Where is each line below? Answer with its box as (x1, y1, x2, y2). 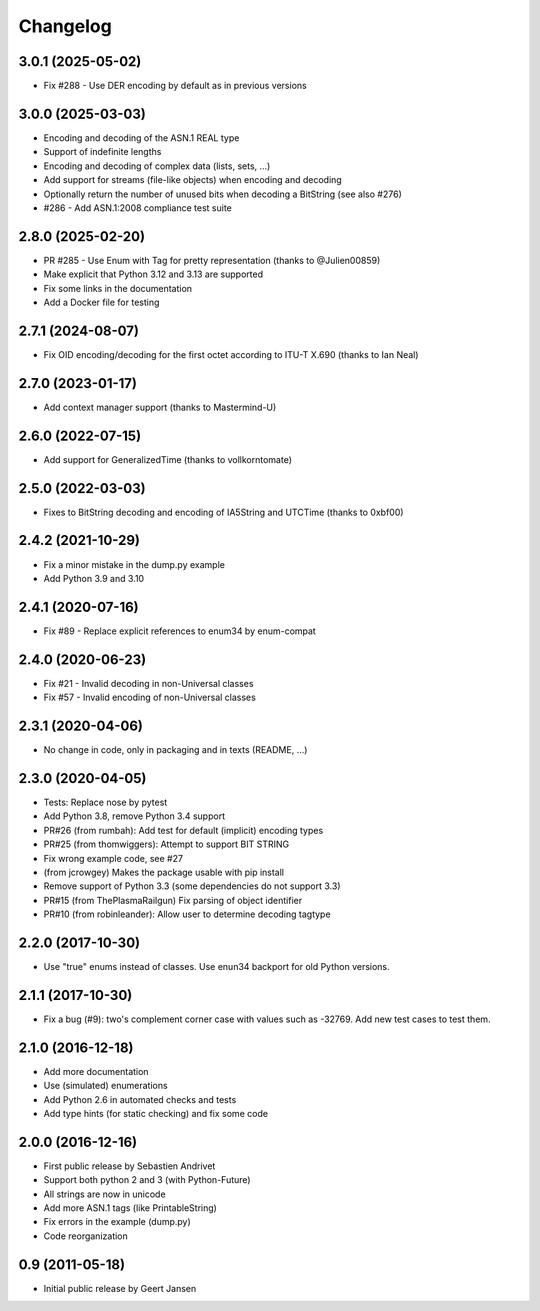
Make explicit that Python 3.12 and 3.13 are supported (43, 268, 264, 280)
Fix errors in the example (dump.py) (43, 1216, 192, 1228)
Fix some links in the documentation (43, 282, 193, 294)
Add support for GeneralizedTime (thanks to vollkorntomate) (43, 453, 293, 465)
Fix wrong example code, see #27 (43, 852, 184, 864)
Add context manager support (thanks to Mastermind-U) (43, 401, 277, 413)
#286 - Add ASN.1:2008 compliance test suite (43, 201, 232, 214)
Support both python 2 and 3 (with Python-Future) (43, 1174, 251, 1186)
